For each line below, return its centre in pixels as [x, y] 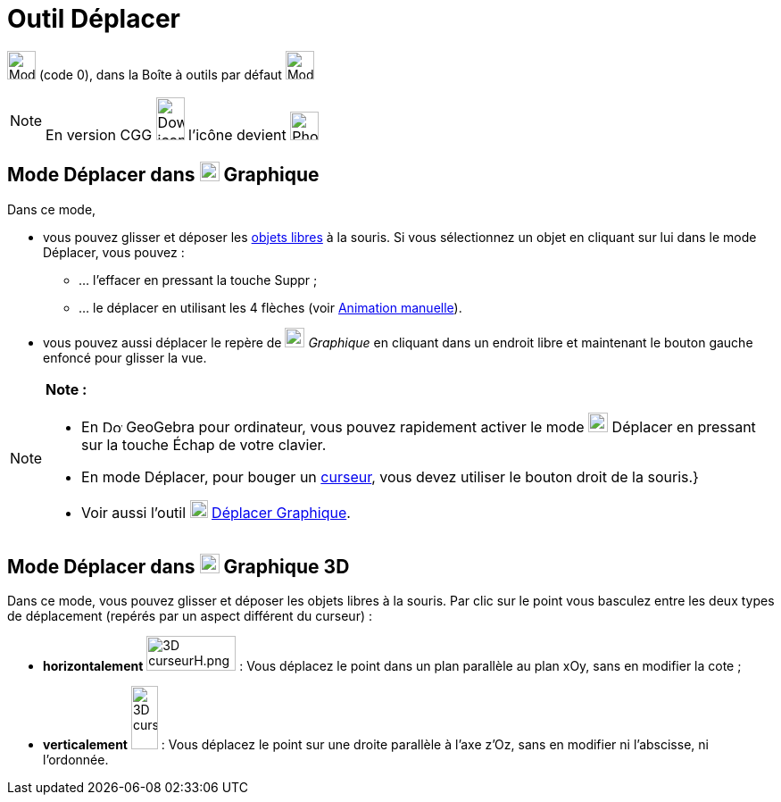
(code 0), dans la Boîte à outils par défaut [160, 74]
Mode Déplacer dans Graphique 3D [179, 567]
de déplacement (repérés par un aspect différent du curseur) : [190, 616]
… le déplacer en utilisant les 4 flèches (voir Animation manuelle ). [270, 307]
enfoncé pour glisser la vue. [125, 357]
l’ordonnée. [76, 760]
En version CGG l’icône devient [166, 134]
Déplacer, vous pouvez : [114, 252]
